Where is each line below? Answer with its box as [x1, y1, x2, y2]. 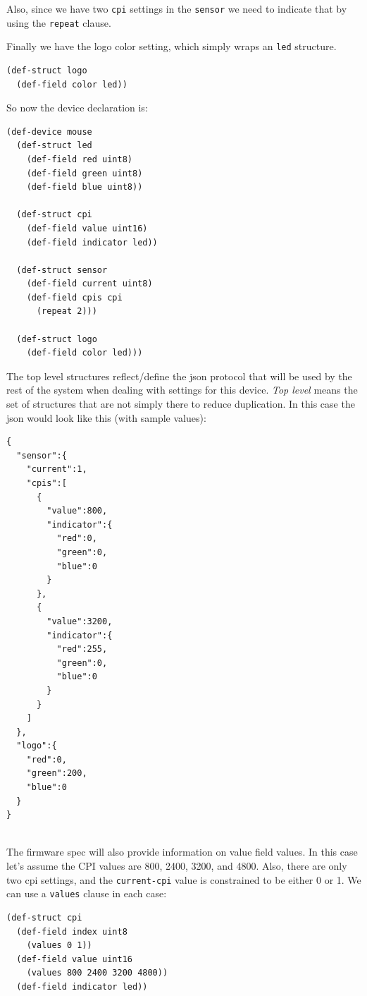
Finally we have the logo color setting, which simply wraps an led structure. [6, 39, 337, 54]
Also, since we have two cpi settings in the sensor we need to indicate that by [6, 1, 347, 16]
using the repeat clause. [6, 15, 111, 30]
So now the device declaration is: [6, 100, 148, 115]
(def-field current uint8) [26, 279, 153, 289]
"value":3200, [46, 616, 113, 626]
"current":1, [26, 464, 87, 475]
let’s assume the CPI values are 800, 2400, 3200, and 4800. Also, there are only [6, 858, 347, 873]
